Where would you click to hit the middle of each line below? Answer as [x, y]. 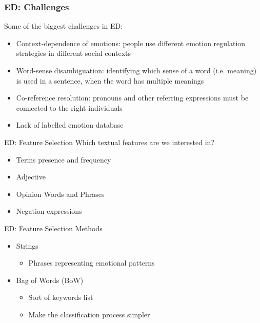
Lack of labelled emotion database [70, 125]
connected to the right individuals [69, 107]
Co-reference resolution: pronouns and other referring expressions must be [132, 98]
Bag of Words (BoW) [50, 280]
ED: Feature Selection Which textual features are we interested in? [109, 142]
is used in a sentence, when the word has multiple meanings [110, 80]
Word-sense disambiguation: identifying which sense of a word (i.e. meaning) [136, 70]
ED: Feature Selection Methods [53, 228]
